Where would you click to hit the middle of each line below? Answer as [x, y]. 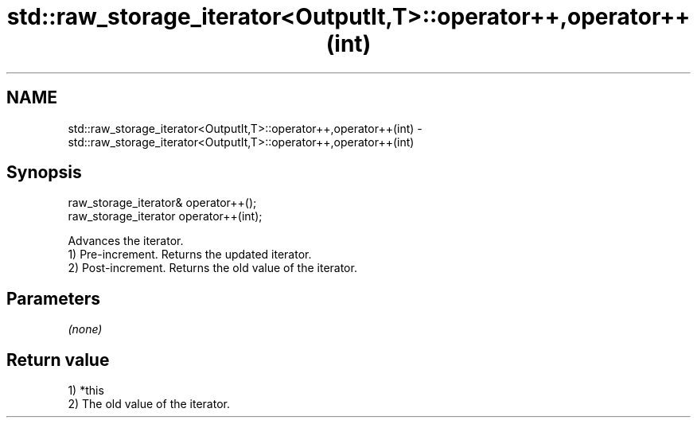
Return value [58, 360]
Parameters [53, 298]
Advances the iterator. [126, 241]
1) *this [86, 391]
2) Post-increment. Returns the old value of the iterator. [212, 268]
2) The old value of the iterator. [149, 404]
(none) [85, 329]
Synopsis [44, 173]
